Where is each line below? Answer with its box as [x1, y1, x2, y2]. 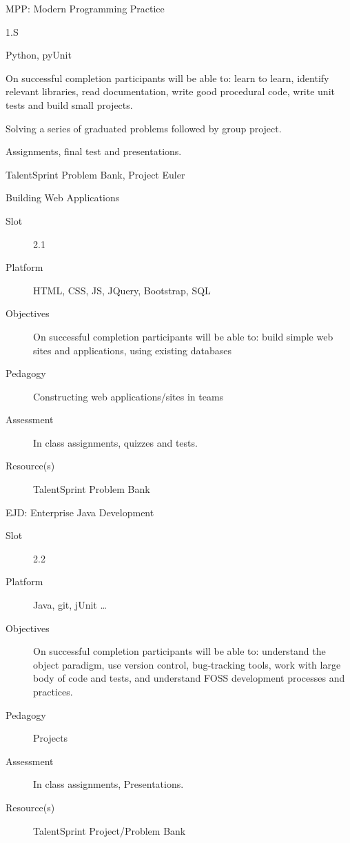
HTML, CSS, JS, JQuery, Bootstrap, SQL [33, 283, 211, 297]
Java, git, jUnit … [33, 598, 107, 612]
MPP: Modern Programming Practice [6, 1, 165, 15]
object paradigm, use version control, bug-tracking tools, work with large [33, 657, 341, 671]
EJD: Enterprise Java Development [6, 505, 154, 519]
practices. [33, 684, 73, 698]
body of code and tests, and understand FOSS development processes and [33, 671, 345, 685]
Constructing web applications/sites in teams [33, 389, 224, 403]
